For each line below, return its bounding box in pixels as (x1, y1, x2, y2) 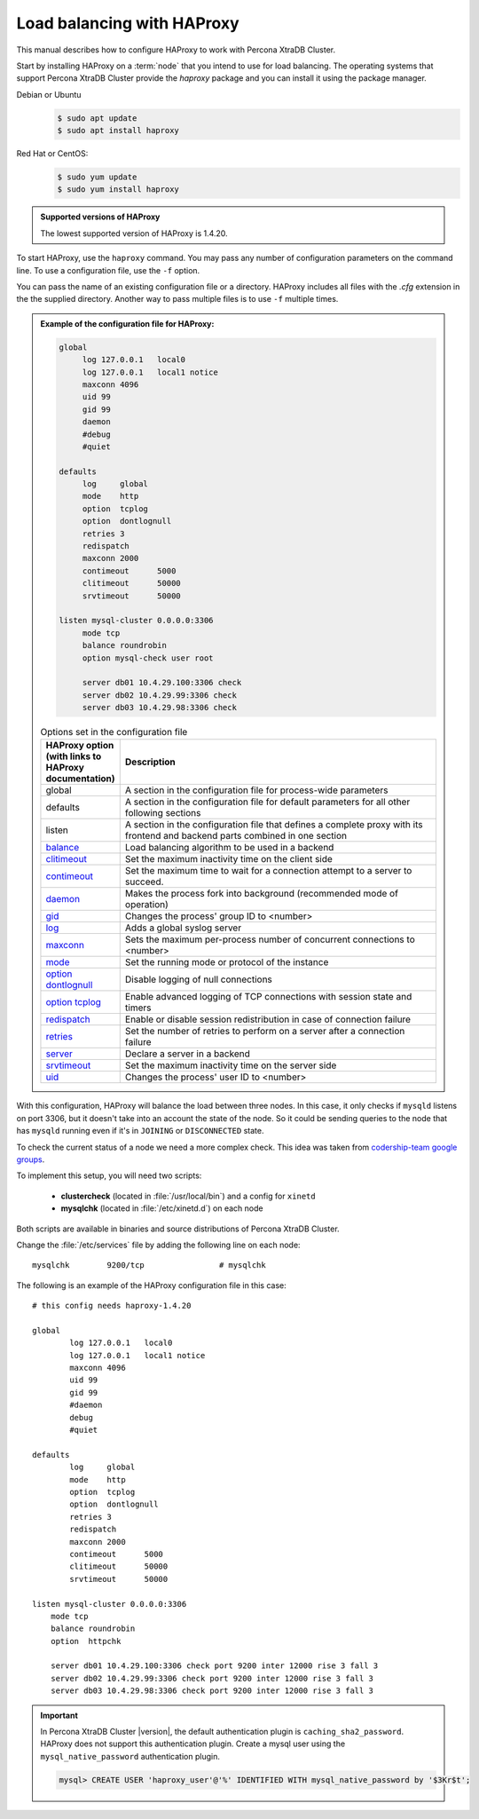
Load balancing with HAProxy (16, 13, 239, 33)
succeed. (124, 875, 164, 888)
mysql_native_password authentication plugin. (40, 1751, 221, 1761)
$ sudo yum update (57, 172, 137, 182)
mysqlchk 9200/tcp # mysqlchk (32, 1261, 266, 1270)
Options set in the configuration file (40, 726, 188, 739)
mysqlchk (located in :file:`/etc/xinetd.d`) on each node (60, 1203, 263, 1214)
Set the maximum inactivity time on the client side (124, 853, 333, 866)
